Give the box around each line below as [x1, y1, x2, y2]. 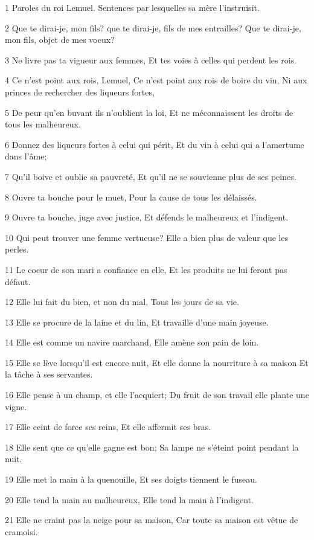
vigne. [5, 400, 27, 413]
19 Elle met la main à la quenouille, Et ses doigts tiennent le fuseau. [5, 473, 257, 486]
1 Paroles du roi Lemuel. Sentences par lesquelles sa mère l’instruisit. [5, 1, 260, 13]
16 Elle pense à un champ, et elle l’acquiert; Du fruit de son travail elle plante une [5, 388, 309, 401]
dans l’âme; [5, 150, 47, 162]
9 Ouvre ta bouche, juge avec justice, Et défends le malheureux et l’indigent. [5, 211, 289, 223]
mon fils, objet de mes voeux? [5, 33, 115, 46]
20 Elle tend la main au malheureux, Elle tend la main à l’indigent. [5, 493, 254, 506]
